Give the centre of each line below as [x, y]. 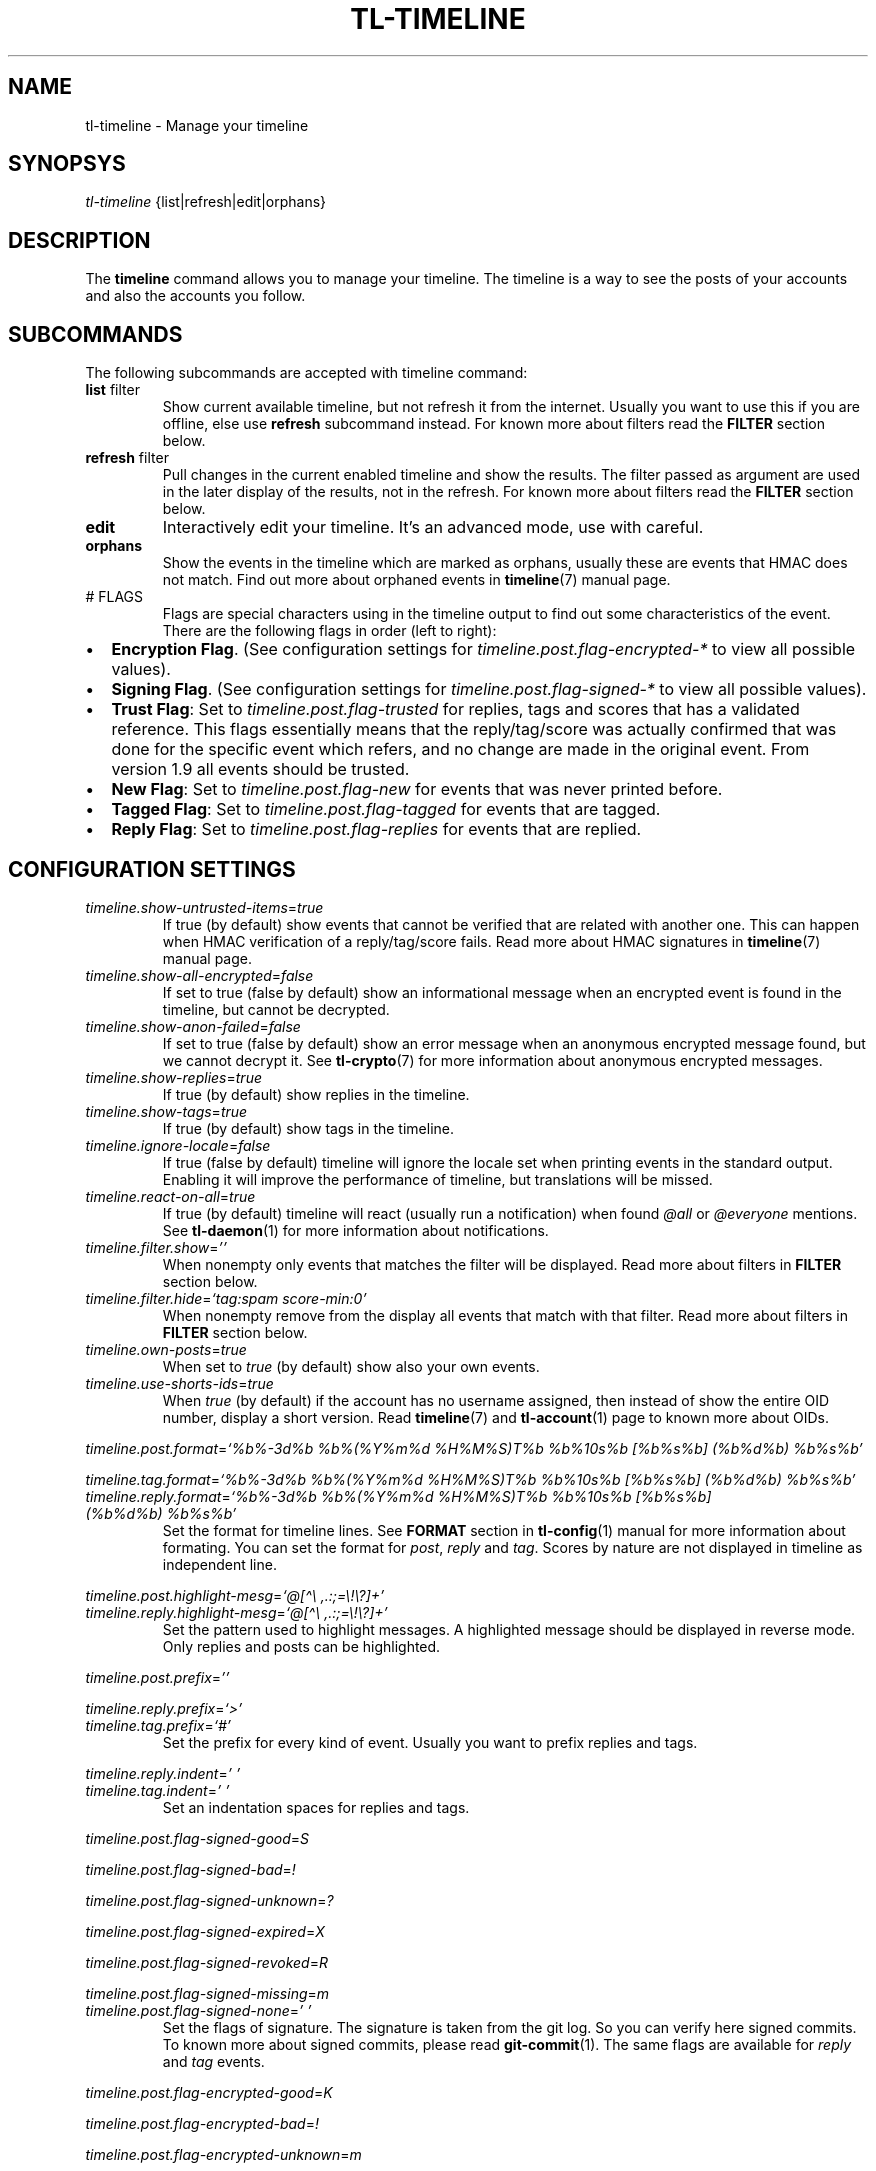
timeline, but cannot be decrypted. [276, 1009]
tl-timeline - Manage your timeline [197, 125]
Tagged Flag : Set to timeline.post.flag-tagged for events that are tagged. [386, 809]
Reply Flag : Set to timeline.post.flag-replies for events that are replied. [376, 829]
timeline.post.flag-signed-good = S [197, 1838]
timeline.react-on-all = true [170, 1196]
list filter [112, 390]
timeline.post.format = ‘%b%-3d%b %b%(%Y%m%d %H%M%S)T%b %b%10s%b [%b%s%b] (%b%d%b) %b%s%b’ [474, 1448]
